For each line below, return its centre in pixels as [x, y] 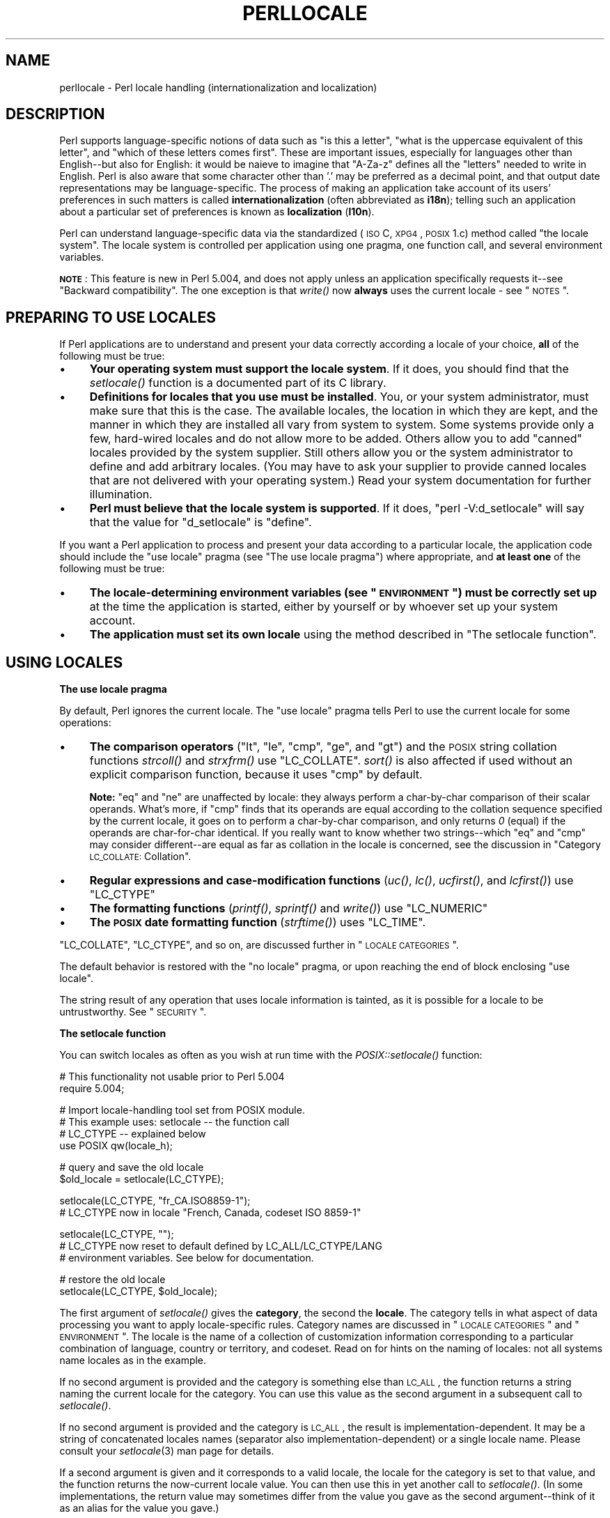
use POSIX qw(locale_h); [116, 1146]
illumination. [121, 495]
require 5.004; [92, 1089]
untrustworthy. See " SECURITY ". [133, 1012]
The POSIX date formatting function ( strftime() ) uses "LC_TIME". [258, 922]
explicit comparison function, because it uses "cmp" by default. [256, 775]
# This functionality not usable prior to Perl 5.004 [172, 1077]
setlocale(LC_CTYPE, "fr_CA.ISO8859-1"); [155, 1201]
